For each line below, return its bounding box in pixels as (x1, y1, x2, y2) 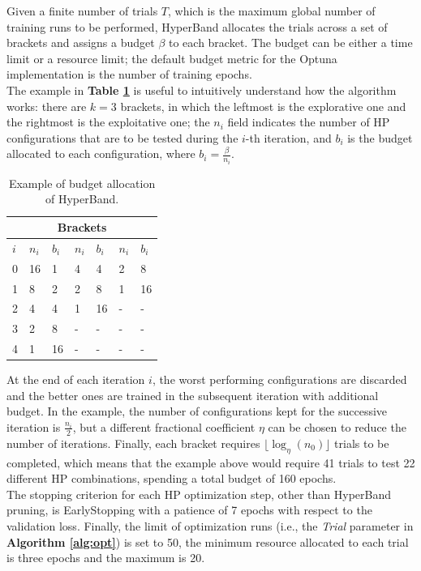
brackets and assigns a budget (6, 34, 155, 51)
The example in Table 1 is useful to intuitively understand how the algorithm (6, 81, 397, 98)
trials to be (334, 434, 389, 451)
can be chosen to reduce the (268, 418, 406, 435)
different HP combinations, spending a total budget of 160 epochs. (6, 470, 337, 487)
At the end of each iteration (6, 371, 145, 388)
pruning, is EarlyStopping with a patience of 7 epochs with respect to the (6, 501, 372, 518)
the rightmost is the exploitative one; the (6, 113, 210, 130)
